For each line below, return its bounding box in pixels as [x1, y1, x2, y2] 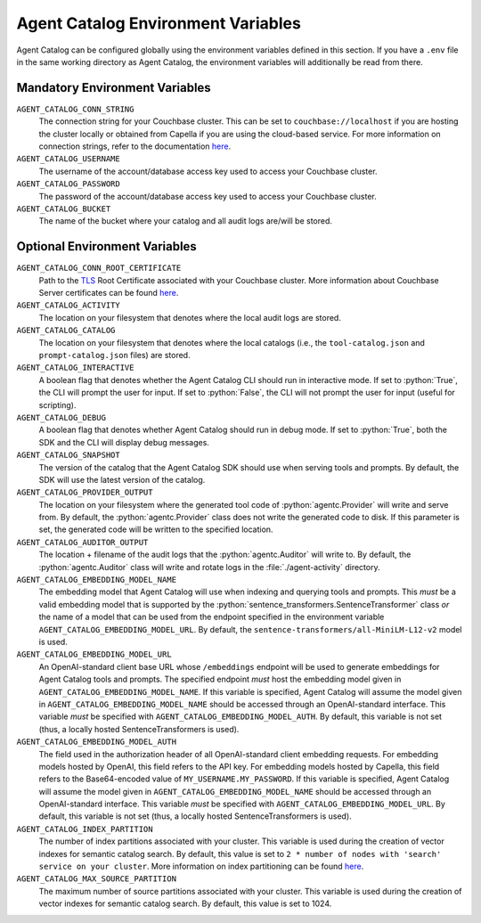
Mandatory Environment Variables [16, 80, 211, 95]
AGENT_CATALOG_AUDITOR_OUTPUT [16, 537, 149, 547]
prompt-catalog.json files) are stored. [38, 350, 191, 360]
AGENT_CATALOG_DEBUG [16, 412, 107, 422]
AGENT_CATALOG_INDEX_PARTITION [16, 824, 153, 834]
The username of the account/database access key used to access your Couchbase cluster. [38, 166, 378, 176]
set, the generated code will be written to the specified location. [38, 524, 273, 535]
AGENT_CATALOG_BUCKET [16, 203, 111, 214]
